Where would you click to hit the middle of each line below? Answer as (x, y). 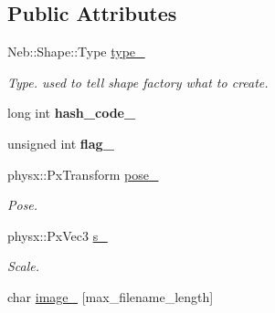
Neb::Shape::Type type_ (76, 52)
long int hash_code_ (72, 113)
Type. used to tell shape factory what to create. (138, 82)
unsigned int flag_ (61, 143)
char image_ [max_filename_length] (111, 296)
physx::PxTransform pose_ (83, 174)
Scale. (24, 266)
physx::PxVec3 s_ (58, 235)
